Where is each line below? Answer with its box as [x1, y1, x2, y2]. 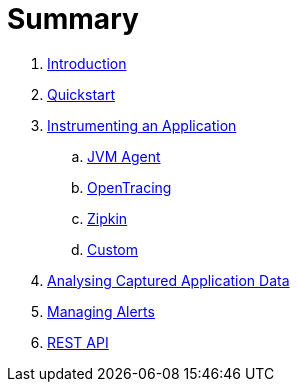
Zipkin [87, 209, 128, 227]
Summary [7, 2, 139, 36]
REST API [47, 333, 109, 351]
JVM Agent [87, 147, 161, 165]
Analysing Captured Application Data [47, 271, 290, 289]
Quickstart [47, 85, 116, 103]
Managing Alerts [47, 302, 155, 320]
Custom [87, 240, 138, 258]
